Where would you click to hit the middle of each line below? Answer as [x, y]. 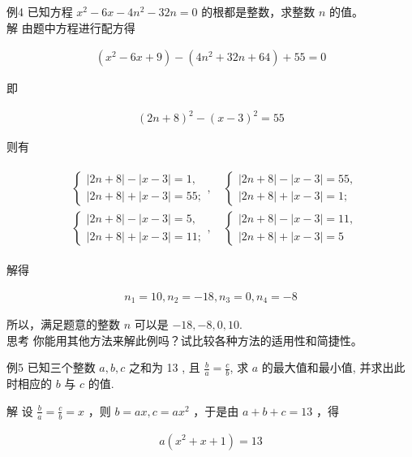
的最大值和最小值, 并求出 [328, 367]
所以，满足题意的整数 [63, 324]
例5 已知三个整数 [51, 367]
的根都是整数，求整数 [258, 11]
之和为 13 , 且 [164, 367]
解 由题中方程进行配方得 [71, 27]
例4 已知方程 [40, 11]
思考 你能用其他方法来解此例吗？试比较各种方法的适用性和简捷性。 [185, 340]
